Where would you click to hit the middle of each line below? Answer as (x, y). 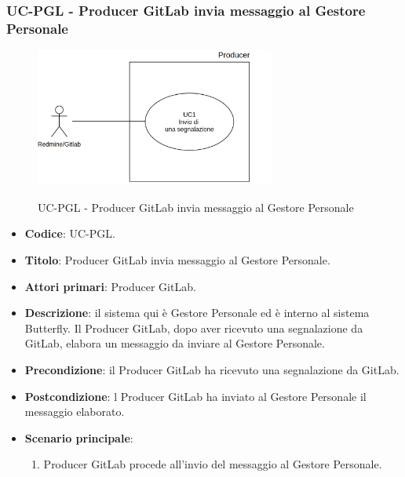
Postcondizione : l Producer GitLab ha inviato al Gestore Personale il (195, 396)
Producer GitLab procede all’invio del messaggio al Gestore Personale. (213, 464)
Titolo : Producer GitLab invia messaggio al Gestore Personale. (177, 260)
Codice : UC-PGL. (70, 233)
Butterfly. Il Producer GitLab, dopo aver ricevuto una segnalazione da (194, 328)
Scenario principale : (79, 437)
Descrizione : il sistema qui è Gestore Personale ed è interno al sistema (197, 313)
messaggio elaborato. (75, 411)
